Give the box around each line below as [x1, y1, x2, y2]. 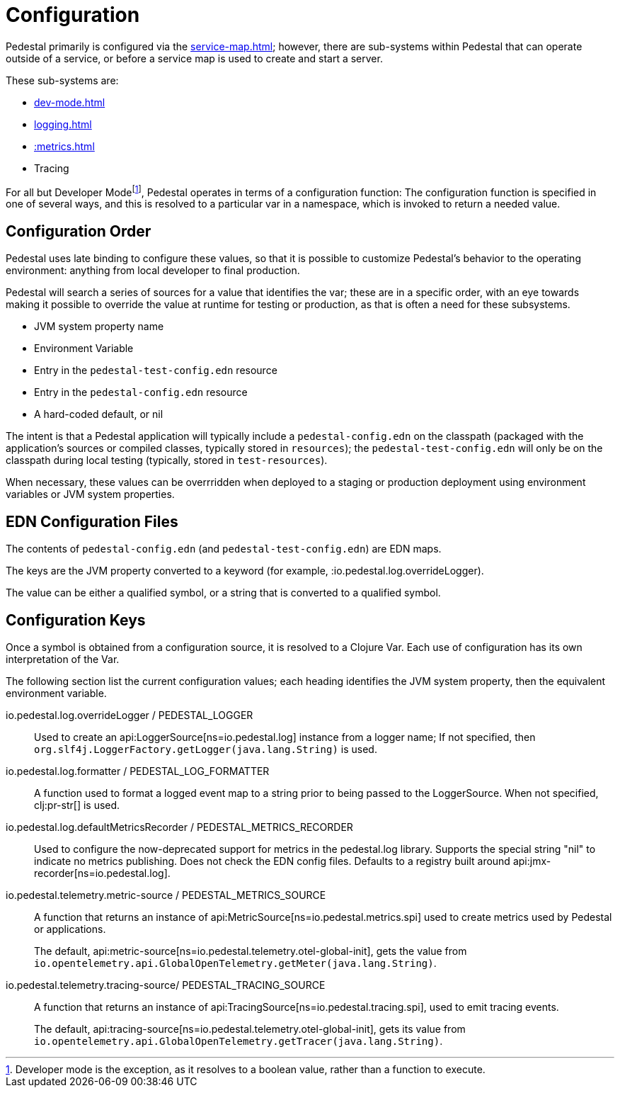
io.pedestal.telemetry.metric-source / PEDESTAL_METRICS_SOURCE [6, 888, 326, 901]
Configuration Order [6, 222, 151, 240]
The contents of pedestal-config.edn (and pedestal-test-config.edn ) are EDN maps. [6, 543, 442, 555]
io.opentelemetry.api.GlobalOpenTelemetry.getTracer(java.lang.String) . [34, 1034, 443, 1047]
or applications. [34, 922, 106, 935]
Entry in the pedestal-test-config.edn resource [34, 364, 277, 377]
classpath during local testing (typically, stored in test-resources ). [6, 454, 328, 467]
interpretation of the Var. [6, 652, 120, 665]
